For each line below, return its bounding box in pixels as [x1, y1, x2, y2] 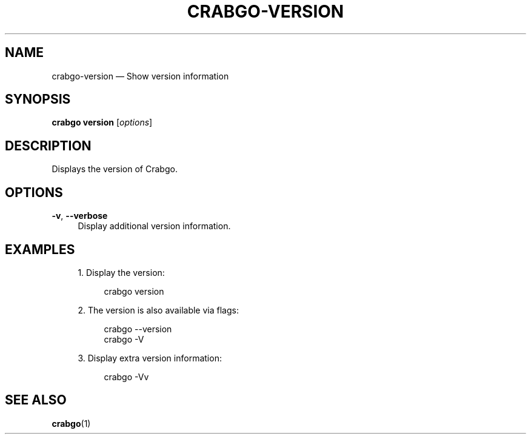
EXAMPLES [5, 241, 75, 257]
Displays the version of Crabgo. [52, 164, 178, 175]
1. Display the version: [78, 267, 165, 278]
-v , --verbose [52, 210, 108, 221]
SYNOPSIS [5, 92, 71, 107]
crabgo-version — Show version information [52, 70, 229, 81]
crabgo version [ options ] [52, 117, 153, 128]
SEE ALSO [5, 392, 67, 408]
